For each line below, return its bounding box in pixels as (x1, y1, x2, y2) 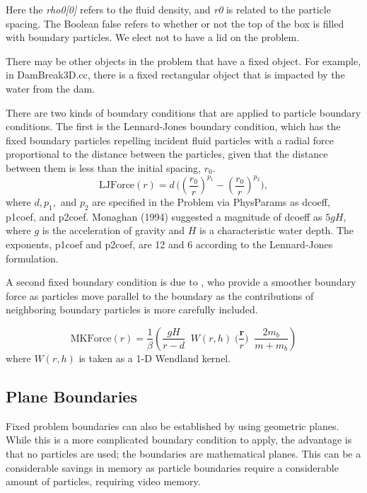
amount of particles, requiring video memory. (6, 474, 201, 489)
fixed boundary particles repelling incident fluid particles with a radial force (6, 132, 334, 147)
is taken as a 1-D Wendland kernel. (78, 350, 231, 365)
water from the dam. (6, 81, 95, 95)
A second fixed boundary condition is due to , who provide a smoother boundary (6, 274, 356, 289)
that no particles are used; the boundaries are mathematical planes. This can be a (6, 446, 361, 460)
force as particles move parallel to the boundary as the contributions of (6, 288, 314, 303)
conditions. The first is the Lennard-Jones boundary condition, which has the (6, 119, 341, 134)
